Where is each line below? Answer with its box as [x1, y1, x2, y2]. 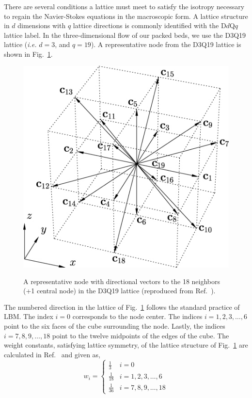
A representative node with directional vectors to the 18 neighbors [23, 276, 220, 286]
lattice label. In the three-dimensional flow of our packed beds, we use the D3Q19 [4, 30, 246, 40]
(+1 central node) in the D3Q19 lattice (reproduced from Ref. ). [23, 286, 216, 296]
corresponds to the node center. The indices [72, 311, 203, 321]
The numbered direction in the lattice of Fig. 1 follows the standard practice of [4, 302, 240, 312]
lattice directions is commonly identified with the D [73, 20, 226, 31]
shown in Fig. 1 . [4, 48, 53, 59]
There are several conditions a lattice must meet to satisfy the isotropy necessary [4, 1, 245, 11]
